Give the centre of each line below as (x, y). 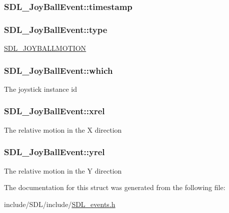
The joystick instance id (40, 89)
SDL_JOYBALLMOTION (45, 48)
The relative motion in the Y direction (63, 170)
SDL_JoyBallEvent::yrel (54, 152)
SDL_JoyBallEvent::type (56, 29)
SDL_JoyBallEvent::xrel (54, 111)
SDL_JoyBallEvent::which (58, 70)
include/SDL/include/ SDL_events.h (60, 204)
